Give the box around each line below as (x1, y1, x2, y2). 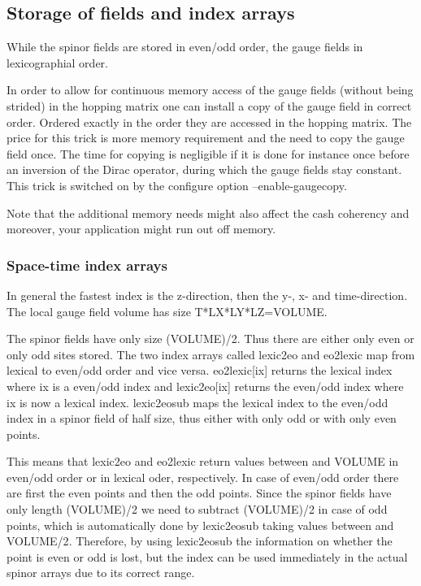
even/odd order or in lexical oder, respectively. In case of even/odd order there (7, 468, 399, 485)
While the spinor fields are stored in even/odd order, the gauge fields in (7, 38, 363, 55)
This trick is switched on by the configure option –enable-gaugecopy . (7, 176, 347, 193)
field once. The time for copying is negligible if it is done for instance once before (7, 145, 410, 162)
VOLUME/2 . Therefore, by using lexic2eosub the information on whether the (7, 532, 393, 549)
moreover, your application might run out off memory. (7, 220, 276, 237)
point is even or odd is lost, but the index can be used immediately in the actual (7, 548, 408, 565)
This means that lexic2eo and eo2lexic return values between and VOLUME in (7, 453, 399, 470)
